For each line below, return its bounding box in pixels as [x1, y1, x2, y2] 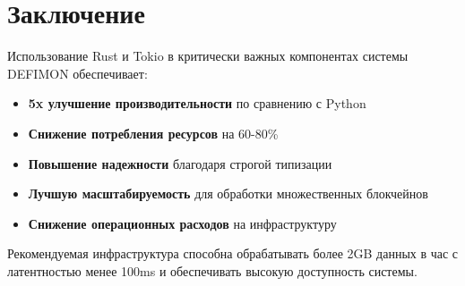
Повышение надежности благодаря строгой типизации [28, 154, 332, 172]
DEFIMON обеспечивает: [7, 63, 148, 82]
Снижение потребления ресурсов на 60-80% [28, 123, 279, 142]
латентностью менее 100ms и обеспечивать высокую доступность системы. [7, 261, 418, 280]
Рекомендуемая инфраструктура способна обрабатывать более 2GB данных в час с [7, 244, 459, 263]
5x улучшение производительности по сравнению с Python [28, 94, 366, 113]
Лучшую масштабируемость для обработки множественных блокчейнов [28, 184, 428, 203]
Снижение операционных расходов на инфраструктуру [28, 214, 337, 232]
